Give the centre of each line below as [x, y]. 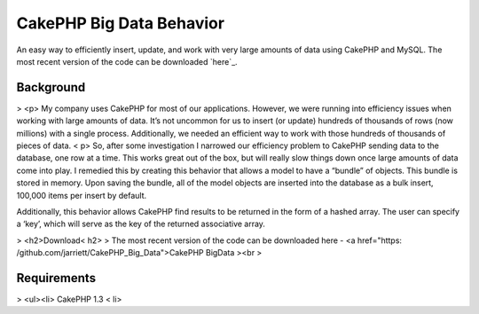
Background [51, 87]
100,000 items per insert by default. [82, 195]
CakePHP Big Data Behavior [121, 23]
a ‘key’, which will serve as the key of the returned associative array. [141, 224]
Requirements [56, 278]
